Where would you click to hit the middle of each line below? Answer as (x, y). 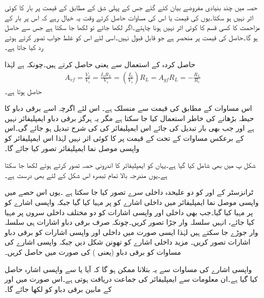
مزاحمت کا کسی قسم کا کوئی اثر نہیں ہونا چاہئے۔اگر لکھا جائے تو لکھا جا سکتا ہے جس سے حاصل (132, 27)
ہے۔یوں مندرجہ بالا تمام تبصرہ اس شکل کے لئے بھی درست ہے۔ (86, 175)
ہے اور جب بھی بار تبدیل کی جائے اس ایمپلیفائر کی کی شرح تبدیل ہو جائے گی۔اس (129, 128)
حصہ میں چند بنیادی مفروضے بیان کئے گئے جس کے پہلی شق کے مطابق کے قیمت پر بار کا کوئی (131, 7)
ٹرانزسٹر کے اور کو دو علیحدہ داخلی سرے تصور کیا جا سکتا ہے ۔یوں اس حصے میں (129, 192)
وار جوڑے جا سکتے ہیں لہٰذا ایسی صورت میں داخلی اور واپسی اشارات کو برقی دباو (131, 232)
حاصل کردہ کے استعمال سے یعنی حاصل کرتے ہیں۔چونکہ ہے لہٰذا (100, 64)
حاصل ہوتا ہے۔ (23, 91)
